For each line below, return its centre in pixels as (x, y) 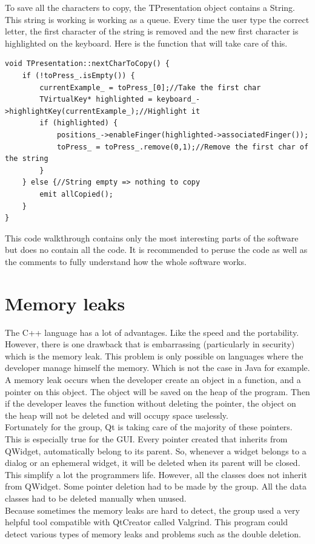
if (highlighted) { (79, 123)
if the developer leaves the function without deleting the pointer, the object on (151, 403)
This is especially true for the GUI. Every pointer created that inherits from (146, 438)
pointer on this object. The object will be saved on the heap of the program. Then (157, 391)
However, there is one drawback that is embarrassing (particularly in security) (150, 344)
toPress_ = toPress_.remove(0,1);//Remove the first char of (183, 147)
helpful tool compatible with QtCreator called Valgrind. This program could (146, 522)
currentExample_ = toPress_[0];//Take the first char (150, 87)
